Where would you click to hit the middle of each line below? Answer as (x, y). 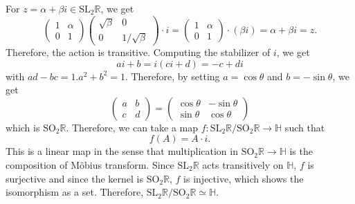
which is (23, 127)
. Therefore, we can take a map (132, 127)
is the (301, 151)
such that (305, 127)
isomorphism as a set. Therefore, (75, 192)
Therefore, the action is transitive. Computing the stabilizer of (138, 52)
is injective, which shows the (244, 178)
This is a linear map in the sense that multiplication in (122, 151)
